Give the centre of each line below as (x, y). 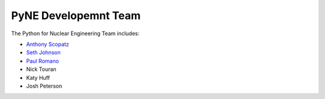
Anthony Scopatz (48, 44)
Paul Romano (43, 61)
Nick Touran (41, 69)
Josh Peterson (44, 86)
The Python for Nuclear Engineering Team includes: (75, 33)
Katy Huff (38, 78)
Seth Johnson (43, 52)
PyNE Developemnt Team (76, 16)
